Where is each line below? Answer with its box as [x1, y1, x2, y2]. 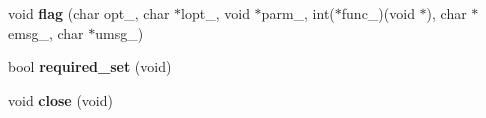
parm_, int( [261, 3, 335, 23]
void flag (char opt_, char [8, 3, 170, 23]
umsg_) [95, 22, 144, 43]
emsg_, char [8, 22, 84, 43]
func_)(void [341, 3, 415, 23]
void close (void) [8, 89, 113, 110]
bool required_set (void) [8, 56, 172, 77]
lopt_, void [181, 3, 250, 23]
